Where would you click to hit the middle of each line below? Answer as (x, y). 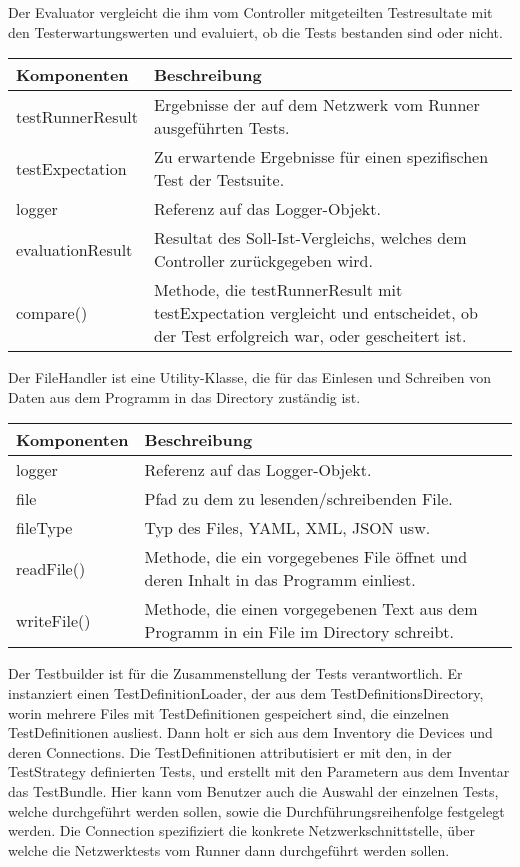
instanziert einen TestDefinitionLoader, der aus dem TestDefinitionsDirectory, (246, 692)
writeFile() (53, 620)
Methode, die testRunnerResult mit (278, 290)
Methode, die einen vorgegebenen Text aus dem (311, 609)
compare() (52, 313)
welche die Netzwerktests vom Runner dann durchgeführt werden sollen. (229, 849)
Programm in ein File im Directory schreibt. (299, 632)
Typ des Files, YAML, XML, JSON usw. (287, 528)
